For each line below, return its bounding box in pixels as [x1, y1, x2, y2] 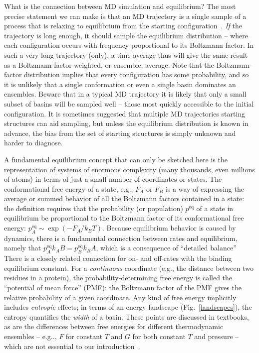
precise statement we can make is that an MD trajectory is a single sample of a [4, 10, 247, 21]
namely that [4, 242, 41, 253]
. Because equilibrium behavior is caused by [102, 223, 236, 233]
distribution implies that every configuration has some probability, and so [24, 69, 249, 80]
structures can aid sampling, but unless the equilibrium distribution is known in [4, 118, 249, 128]
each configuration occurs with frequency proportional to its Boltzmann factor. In [4, 40, 254, 50]
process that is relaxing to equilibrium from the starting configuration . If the [4, 20, 242, 31]
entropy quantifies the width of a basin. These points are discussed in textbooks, [4, 311, 249, 322]
